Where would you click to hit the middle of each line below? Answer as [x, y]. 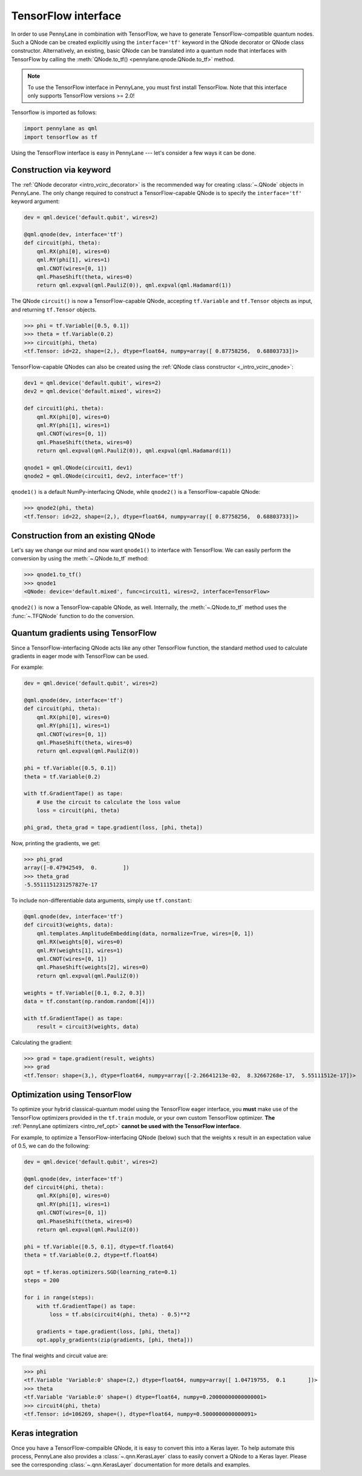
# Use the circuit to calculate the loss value [109, 802]
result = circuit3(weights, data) [88, 1027]
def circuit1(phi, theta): [64, 408]
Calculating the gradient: [42, 1043]
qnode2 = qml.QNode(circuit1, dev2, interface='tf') [104, 476]
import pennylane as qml [61, 128]
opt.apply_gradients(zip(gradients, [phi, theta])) [115, 1340]
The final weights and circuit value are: [60, 1356]
